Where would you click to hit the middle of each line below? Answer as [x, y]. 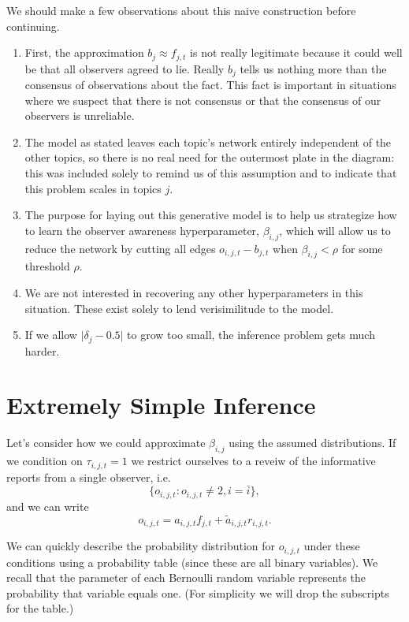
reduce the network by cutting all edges [120, 248]
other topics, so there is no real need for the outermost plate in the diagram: [210, 157]
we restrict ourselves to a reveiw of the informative [253, 461]
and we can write [48, 506]
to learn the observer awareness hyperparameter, [142, 230]
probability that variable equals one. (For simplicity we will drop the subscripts [198, 592]
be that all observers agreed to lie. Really [125, 68]
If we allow [51, 335]
